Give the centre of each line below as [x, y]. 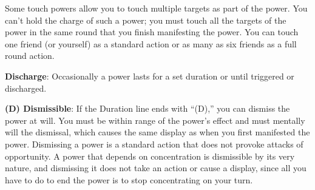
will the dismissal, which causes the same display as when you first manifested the [157, 132]
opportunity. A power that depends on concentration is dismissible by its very [150, 156]
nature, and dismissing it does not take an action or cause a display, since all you [156, 168]
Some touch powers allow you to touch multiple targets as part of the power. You [156, 8]
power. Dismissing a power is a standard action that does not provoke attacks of [154, 144]
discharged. [26, 88]
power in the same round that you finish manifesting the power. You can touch [152, 32]
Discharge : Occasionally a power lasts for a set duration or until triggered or [150, 76]
